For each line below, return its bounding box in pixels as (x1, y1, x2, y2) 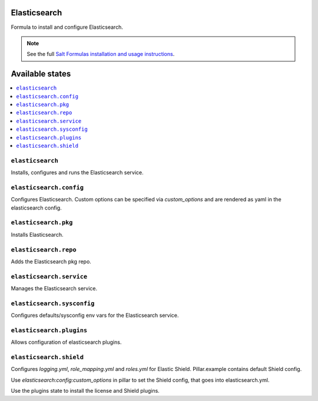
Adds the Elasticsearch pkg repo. (11, 258, 91, 265)
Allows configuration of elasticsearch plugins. (11, 339, 122, 346)
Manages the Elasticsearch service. (11, 285, 97, 292)
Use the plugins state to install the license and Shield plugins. (11, 387, 160, 395)
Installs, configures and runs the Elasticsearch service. (11, 169, 144, 176)
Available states (11, 69, 71, 79)
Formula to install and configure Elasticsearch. (11, 24, 124, 31)
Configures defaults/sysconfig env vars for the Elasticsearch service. (11, 312, 179, 319)
